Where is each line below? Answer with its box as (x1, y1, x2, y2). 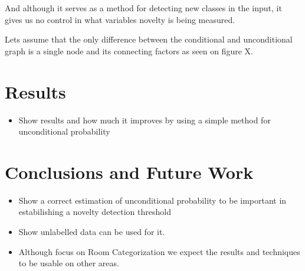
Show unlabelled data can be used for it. (18, 226, 165, 237)
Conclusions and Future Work (5, 159, 254, 184)
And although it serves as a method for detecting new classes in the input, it (5, 2, 282, 14)
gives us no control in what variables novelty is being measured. (5, 13, 235, 25)
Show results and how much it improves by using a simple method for (18, 113, 271, 126)
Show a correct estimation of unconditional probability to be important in (18, 194, 287, 206)
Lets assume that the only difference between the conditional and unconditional (5, 33, 293, 45)
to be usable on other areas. (18, 257, 119, 269)
